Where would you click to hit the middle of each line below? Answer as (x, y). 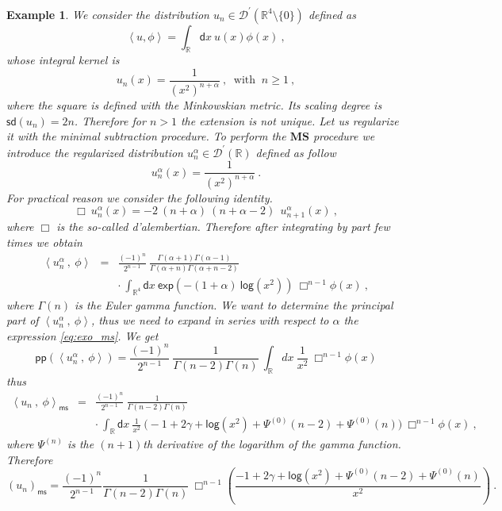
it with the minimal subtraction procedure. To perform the (146, 136)
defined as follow (296, 152)
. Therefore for (110, 120)
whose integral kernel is (63, 60)
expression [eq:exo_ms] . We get (82, 335)
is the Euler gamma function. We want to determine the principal (234, 304)
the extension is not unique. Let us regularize (289, 120)
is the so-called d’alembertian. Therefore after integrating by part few (223, 227)
